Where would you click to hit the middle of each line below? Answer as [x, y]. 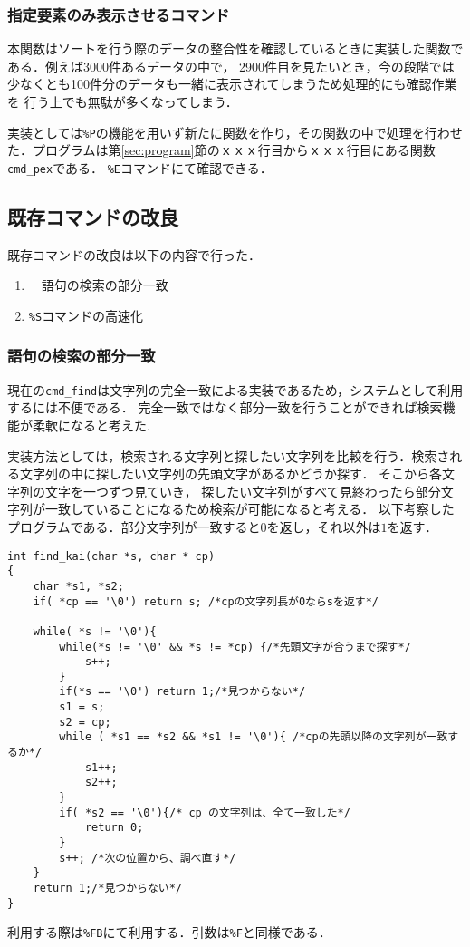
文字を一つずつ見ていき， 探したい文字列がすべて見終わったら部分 [243, 491]
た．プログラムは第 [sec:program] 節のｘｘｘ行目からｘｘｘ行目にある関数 [221, 150]
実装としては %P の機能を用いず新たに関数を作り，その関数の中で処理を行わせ [235, 132]
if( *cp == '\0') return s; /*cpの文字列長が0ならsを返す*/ [206, 601]
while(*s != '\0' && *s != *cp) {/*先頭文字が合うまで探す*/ [235, 647]
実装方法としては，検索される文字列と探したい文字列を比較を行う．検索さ [229, 455]
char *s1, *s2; [78, 586]
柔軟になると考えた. [91, 425]
